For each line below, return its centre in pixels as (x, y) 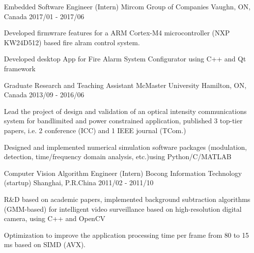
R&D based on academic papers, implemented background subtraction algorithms (127, 199)
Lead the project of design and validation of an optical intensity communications (125, 111)
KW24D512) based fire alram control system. (72, 42)
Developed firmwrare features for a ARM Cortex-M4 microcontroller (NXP (117, 33)
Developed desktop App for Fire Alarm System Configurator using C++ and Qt (125, 59)
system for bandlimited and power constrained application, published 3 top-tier (123, 121)
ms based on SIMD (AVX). (45, 244)
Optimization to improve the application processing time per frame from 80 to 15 (127, 235)
